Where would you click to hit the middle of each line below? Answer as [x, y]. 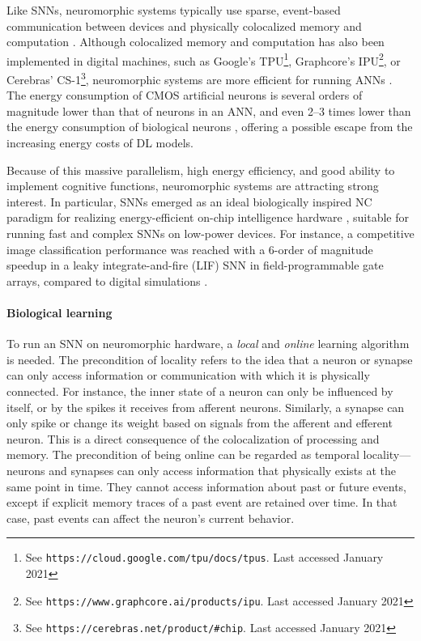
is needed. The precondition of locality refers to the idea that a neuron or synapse [210, 359]
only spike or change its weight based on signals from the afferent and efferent [200, 423]
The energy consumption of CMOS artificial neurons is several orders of [185, 95]
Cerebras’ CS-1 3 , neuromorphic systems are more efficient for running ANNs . [200, 78]
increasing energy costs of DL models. [100, 143]
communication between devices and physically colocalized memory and [184, 25]
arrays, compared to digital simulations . [107, 280]
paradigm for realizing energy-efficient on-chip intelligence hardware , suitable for [208, 217]
